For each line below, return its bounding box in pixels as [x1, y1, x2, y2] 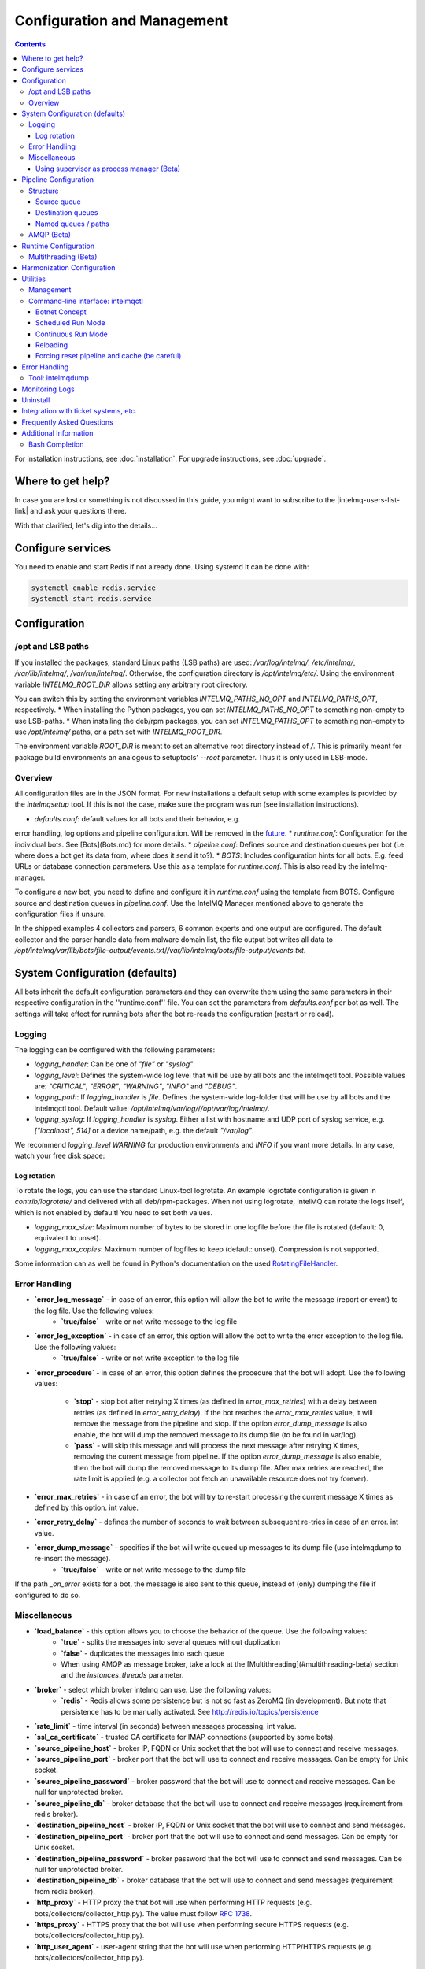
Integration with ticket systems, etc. [21, 406, 138, 416]
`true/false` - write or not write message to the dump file [61, 1564, 246, 1574]
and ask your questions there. [30, 506, 127, 516]
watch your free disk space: [14, 1151, 105, 1161]
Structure [28, 186, 59, 195]
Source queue [35, 197, 82, 206]
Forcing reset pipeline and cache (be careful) [35, 351, 182, 361]
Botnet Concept [35, 307, 87, 317]
